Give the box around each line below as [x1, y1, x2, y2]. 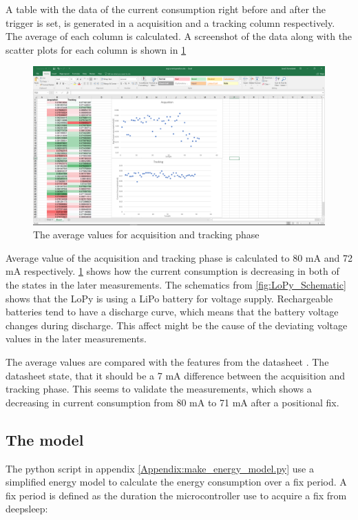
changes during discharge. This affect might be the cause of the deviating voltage [6, 318, 348, 332]
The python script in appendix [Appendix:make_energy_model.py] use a [6, 461, 314, 475]
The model [6, 428, 84, 450]
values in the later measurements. [6, 331, 147, 346]
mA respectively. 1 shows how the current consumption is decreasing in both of [6, 264, 339, 278]
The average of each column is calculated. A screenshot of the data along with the [6, 29, 352, 43]
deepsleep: [6, 501, 48, 516]
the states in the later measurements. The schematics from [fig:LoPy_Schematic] [6, 277, 346, 291]
